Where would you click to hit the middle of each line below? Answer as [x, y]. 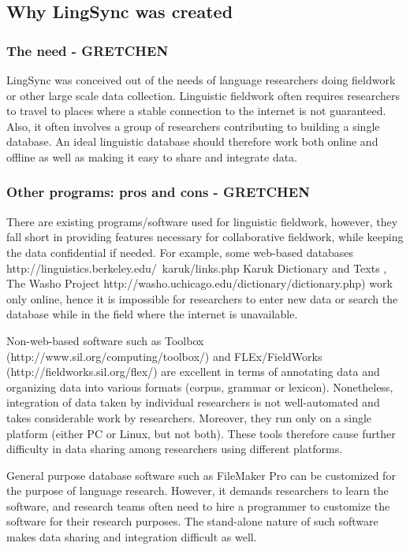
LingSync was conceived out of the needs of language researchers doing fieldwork [201, 80]
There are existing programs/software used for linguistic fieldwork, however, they [202, 221]
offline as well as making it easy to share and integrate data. [152, 156]
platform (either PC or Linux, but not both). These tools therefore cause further [201, 433]
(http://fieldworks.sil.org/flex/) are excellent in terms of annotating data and [193, 372]
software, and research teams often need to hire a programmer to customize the [198, 505]
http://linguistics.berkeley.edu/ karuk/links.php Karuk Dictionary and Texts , [197, 268]
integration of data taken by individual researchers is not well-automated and [193, 402]
